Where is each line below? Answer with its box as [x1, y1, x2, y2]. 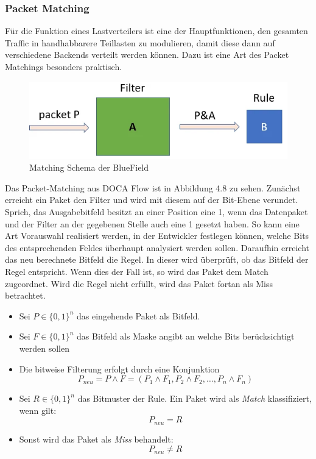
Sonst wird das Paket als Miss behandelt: [19, 432, 174, 445]
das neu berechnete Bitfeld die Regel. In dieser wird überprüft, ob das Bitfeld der [5, 253, 309, 266]
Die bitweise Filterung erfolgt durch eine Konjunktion [19, 362, 220, 375]
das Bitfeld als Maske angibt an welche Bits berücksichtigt [77, 330, 295, 343]
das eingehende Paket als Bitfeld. [77, 309, 200, 322]
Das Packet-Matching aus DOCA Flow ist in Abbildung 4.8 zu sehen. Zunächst [5, 181, 301, 194]
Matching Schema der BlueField [29, 161, 149, 174]
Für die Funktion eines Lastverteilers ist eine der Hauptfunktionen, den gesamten [5, 24, 308, 37]
